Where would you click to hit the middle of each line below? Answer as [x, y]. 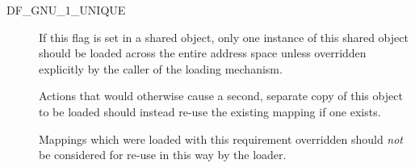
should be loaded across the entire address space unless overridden [203, 53]
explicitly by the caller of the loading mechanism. [161, 68]
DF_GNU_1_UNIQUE [66, 10]
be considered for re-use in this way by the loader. [163, 155]
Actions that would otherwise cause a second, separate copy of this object [221, 96]
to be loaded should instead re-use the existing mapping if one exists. [210, 111]
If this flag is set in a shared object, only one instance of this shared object [224, 37]
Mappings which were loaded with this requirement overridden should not [221, 139]
